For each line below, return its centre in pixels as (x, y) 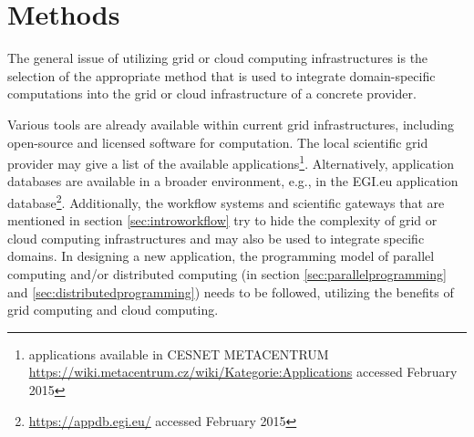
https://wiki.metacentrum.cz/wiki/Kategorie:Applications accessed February (243, 372)
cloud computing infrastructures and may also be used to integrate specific (216, 238)
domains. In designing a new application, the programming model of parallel (221, 256)
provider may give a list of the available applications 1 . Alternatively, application (231, 162)
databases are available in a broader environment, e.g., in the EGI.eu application (233, 181)
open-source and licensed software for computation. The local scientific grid (218, 142)
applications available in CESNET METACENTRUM (179, 354)
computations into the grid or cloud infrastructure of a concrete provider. (212, 94)
